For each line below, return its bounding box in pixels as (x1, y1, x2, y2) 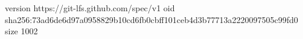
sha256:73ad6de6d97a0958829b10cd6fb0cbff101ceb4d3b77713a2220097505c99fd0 (5, 13, 298, 25)
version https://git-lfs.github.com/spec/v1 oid (5, 2, 175, 14)
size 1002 (5, 25, 38, 37)
